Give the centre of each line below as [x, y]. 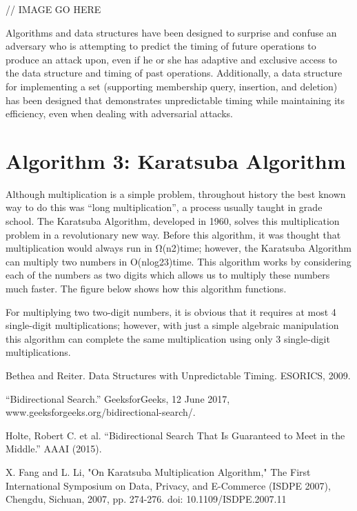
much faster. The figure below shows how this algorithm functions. [146, 289]
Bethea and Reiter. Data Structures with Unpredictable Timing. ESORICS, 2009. [178, 375]
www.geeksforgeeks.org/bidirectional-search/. [101, 412]
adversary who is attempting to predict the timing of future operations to [161, 46]
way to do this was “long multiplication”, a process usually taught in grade [164, 207]
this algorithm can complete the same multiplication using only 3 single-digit [168, 338]
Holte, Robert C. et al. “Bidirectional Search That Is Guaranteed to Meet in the [175, 435]
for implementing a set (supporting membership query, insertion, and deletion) [172, 86]
